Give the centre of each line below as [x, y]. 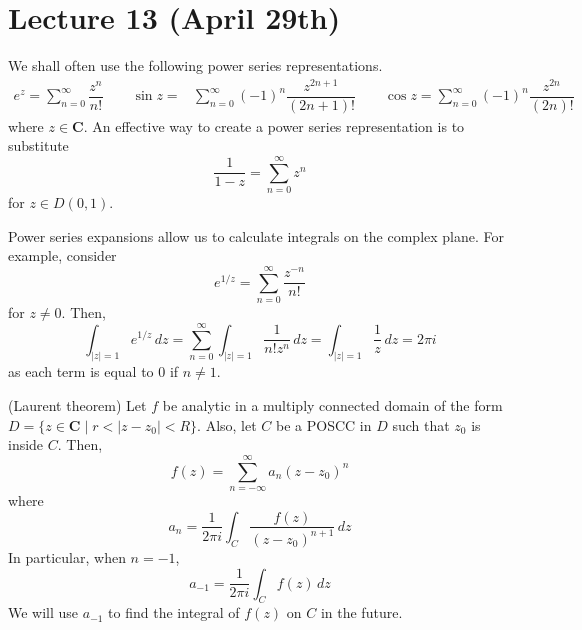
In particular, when [67, 556]
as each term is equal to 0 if [93, 371]
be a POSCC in [324, 424]
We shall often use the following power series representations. [195, 65]
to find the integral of [174, 612]
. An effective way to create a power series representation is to [274, 125]
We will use [43, 612]
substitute [38, 145]
